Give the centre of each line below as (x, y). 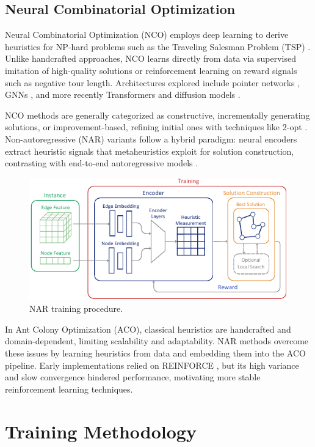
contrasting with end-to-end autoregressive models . (102, 163)
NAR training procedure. (76, 308)
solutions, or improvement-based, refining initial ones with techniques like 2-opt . (156, 127)
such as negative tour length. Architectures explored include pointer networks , (153, 82)
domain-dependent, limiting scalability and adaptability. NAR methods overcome (157, 341)
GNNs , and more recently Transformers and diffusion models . (123, 94)
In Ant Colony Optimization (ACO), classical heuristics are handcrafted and (148, 329)
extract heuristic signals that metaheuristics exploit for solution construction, (150, 151)
